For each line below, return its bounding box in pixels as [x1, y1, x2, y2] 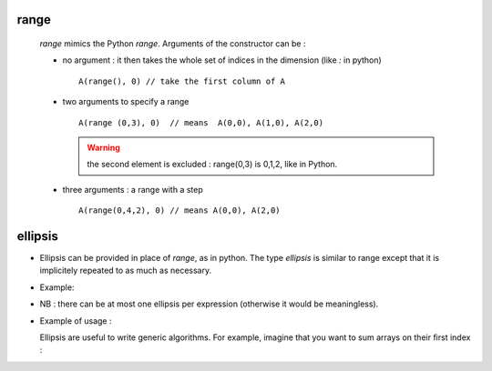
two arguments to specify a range [62, 96, 190, 107]
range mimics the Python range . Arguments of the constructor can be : [39, 38, 306, 49]
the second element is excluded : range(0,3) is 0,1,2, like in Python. [87, 159, 338, 170]
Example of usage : [39, 315, 113, 326]
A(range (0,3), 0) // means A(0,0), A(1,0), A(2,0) [78, 117, 323, 127]
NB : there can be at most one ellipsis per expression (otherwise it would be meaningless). [39, 298, 379, 309]
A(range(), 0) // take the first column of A [78, 75, 286, 86]
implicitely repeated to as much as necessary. [39, 265, 212, 276]
